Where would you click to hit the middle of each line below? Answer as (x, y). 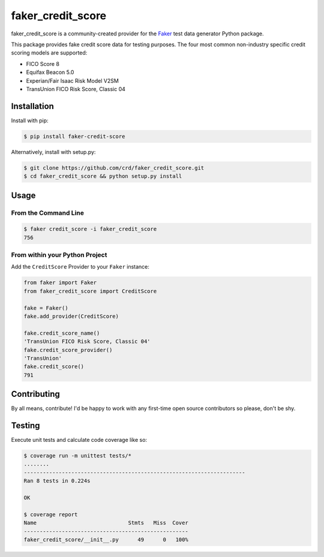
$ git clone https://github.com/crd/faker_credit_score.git (114, 168)
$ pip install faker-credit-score (74, 136)
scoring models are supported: (49, 53)
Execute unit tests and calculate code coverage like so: (79, 440)
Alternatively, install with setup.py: (53, 152)
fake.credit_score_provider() (68, 350)
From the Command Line (47, 213)
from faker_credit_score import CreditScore (90, 291)
